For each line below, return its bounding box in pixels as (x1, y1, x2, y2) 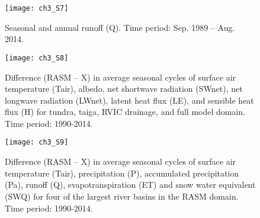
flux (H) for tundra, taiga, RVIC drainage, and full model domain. (5, 105, 245, 118)
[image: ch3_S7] (5, 4, 69, 12)
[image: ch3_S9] (5, 138, 69, 147)
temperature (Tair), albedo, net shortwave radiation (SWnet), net (5, 82, 243, 95)
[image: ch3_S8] (5, 53, 69, 62)
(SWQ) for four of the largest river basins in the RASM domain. (5, 190, 239, 202)
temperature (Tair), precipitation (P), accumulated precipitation (5, 166, 239, 179)
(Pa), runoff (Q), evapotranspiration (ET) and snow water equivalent (5, 178, 256, 191)
